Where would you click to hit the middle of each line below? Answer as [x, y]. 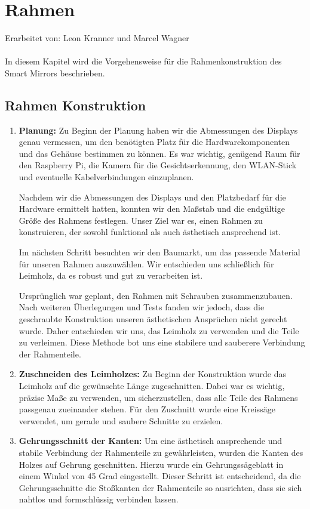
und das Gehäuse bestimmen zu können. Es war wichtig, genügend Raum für [159, 153]
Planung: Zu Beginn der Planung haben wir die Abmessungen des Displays [158, 130]
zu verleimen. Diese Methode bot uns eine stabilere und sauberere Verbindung [162, 342]
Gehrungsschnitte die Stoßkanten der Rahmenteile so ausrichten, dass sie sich [160, 487]
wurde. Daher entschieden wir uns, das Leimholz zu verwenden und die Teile [159, 330]
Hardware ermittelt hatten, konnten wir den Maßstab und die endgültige [152, 209]
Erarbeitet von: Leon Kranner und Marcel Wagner [97, 38]
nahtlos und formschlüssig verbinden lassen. [99, 499]
